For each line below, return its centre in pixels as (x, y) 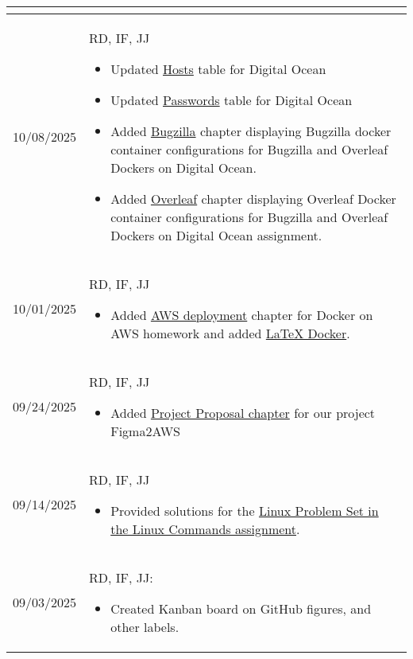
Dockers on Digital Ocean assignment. (216, 235)
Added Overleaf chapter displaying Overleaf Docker (253, 199)
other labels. (145, 627)
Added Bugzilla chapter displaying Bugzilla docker (251, 131)
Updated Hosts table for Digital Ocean (218, 69)
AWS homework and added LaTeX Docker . (230, 333)
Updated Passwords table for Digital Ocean (232, 100)
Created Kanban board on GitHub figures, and (241, 608)
